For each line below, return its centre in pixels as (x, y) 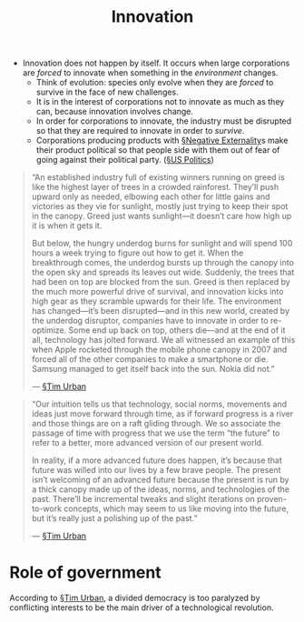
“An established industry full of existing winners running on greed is (158, 177)
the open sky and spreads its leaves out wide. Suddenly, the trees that (163, 272)
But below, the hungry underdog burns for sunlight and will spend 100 (162, 244)
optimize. (49, 330)
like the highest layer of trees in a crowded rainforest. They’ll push (155, 187)
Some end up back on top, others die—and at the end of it (177, 330)
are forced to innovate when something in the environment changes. (150, 73)
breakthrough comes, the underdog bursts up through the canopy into (163, 263)
